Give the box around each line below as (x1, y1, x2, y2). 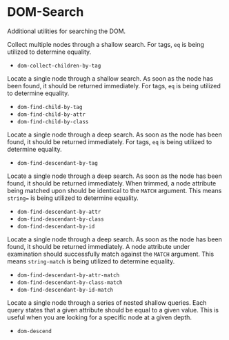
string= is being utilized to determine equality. (7, 194, 139, 202)
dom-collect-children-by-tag (17, 62, 101, 69)
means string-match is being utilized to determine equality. (7, 257, 175, 266)
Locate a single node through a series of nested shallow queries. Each (7, 298, 207, 307)
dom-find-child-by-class (17, 118, 89, 125)
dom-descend (17, 328, 52, 334)
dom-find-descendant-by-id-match (17, 286, 114, 293)
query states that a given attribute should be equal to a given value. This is (7, 306, 219, 314)
